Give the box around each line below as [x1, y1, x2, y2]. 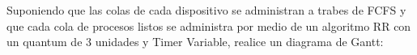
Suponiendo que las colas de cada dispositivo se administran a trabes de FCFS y [6, 2, 406, 18]
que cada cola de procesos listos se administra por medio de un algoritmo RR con [6, 17, 411, 34]
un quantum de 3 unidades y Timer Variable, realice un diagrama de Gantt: [6, 33, 384, 50]
